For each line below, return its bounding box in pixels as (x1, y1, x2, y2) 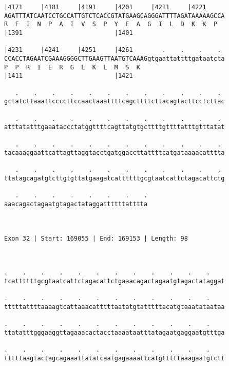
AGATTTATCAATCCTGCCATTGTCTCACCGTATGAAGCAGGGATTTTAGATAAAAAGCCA (4, 12, 225, 20)
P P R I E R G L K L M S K (4, 63, 140, 71)
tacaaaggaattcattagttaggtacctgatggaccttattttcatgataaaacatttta (4, 149, 225, 157)
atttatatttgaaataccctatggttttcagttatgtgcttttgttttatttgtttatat (4, 123, 225, 131)
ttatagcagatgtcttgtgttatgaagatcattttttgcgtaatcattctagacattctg (4, 175, 225, 182)
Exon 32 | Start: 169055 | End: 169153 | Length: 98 (4, 234, 188, 242)
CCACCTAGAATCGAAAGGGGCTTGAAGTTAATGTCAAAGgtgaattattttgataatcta (4, 54, 225, 62)
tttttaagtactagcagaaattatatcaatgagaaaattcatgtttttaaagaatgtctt (4, 354, 225, 362)
